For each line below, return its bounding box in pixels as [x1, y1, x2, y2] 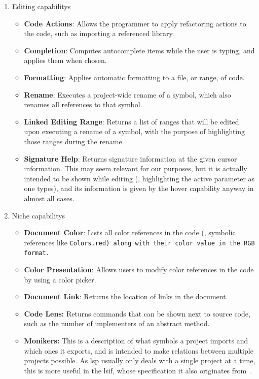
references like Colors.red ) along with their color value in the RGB [24, 237, 255, 247]
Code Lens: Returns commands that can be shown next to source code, [24, 308, 250, 319]
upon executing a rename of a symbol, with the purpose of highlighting [24, 126, 245, 137]
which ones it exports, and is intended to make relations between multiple [24, 345, 253, 356]
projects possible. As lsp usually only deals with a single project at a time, [24, 355, 255, 366]
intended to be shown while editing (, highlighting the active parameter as [24, 173, 255, 183]
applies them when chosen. [24, 55, 107, 66]
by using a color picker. [24, 274, 96, 285]
